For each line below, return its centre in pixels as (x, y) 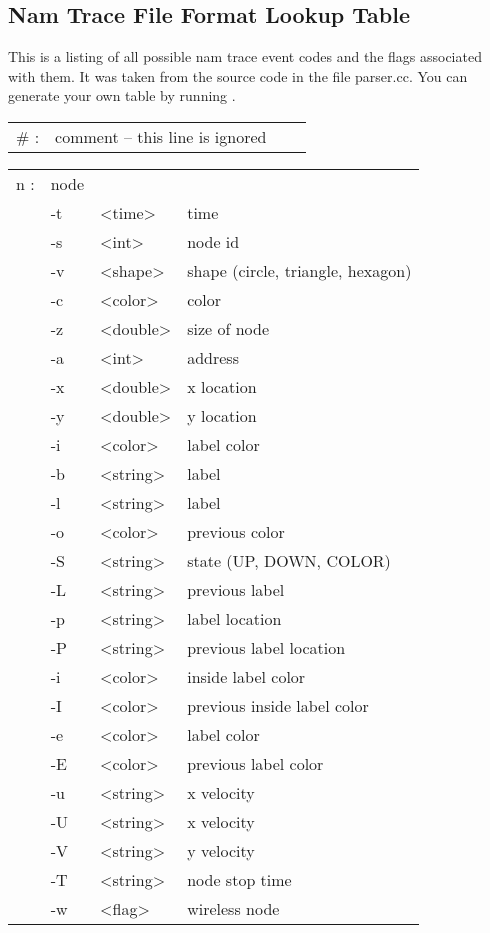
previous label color (255, 763)
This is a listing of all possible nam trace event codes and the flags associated (245, 56)
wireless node (233, 908)
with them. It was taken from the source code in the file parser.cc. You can (238, 75)
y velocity (221, 850)
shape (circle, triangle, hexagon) (299, 270)
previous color (236, 531)
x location (222, 386)
